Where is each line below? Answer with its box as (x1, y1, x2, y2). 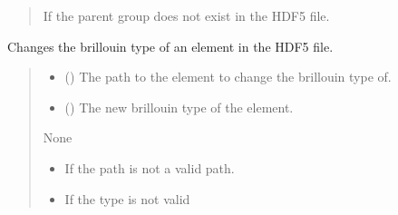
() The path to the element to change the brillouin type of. (64, 67, 392, 86)
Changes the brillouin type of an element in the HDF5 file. (7, 36, 334, 55)
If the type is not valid (64, 189, 190, 208)
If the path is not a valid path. (64, 158, 235, 177)
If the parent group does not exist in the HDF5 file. (43, 6, 330, 24)
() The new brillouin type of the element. (64, 97, 294, 116)
